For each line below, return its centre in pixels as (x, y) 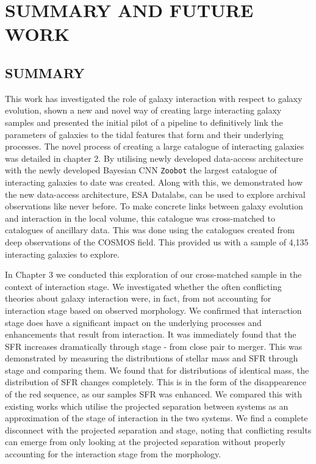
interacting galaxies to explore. (62, 254)
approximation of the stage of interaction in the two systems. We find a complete (156, 418)
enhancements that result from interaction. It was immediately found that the (151, 334)
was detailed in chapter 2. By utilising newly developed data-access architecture (154, 158)
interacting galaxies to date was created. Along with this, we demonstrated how (154, 182)
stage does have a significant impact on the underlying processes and (133, 322)
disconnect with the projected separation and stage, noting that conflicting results (158, 430)
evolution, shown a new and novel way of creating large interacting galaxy (143, 110)
